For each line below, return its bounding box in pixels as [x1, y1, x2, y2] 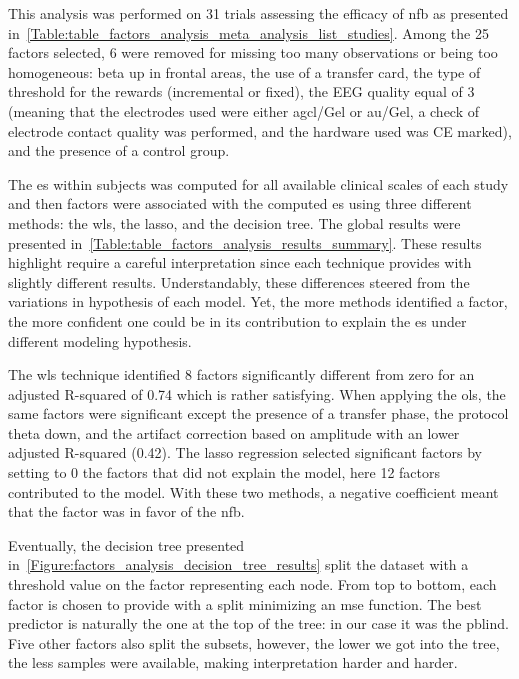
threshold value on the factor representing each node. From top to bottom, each [8, 574, 497, 595]
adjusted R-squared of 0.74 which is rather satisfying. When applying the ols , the [8, 383, 506, 404]
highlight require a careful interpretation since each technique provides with [8, 252, 472, 273]
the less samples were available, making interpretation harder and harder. [8, 652, 458, 673]
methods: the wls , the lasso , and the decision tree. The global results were [8, 212, 461, 233]
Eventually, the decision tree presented [8, 534, 245, 555]
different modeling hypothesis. [8, 330, 192, 351]
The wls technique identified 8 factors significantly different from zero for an [8, 364, 475, 385]
